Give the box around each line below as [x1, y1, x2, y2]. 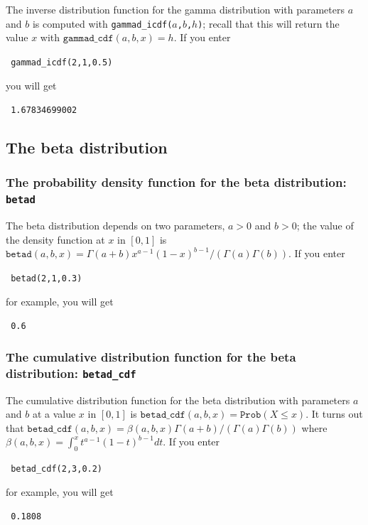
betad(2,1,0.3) [11, 274, 82, 284]
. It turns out [305, 406, 363, 421]
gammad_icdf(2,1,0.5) [11, 57, 113, 67]
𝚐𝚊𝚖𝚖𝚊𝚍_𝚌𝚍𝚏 [63, 33, 114, 44]
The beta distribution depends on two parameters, [6, 218, 225, 233]
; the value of [296, 218, 354, 233]
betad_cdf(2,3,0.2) [11, 464, 103, 475]
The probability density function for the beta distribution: [6, 173, 347, 191]
